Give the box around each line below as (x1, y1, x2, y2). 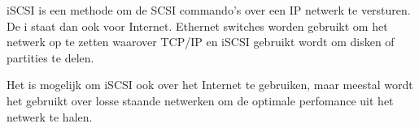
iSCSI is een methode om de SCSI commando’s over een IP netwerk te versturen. (7, 2, 411, 18)
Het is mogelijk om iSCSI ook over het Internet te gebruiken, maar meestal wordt (7, 76, 413, 93)
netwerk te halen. (7, 108, 93, 125)
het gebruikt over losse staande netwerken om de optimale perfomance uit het (7, 92, 394, 109)
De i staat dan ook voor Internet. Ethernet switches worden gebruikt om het (7, 17, 388, 34)
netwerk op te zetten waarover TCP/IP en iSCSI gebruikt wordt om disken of (7, 33, 395, 50)
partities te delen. (7, 49, 94, 66)
